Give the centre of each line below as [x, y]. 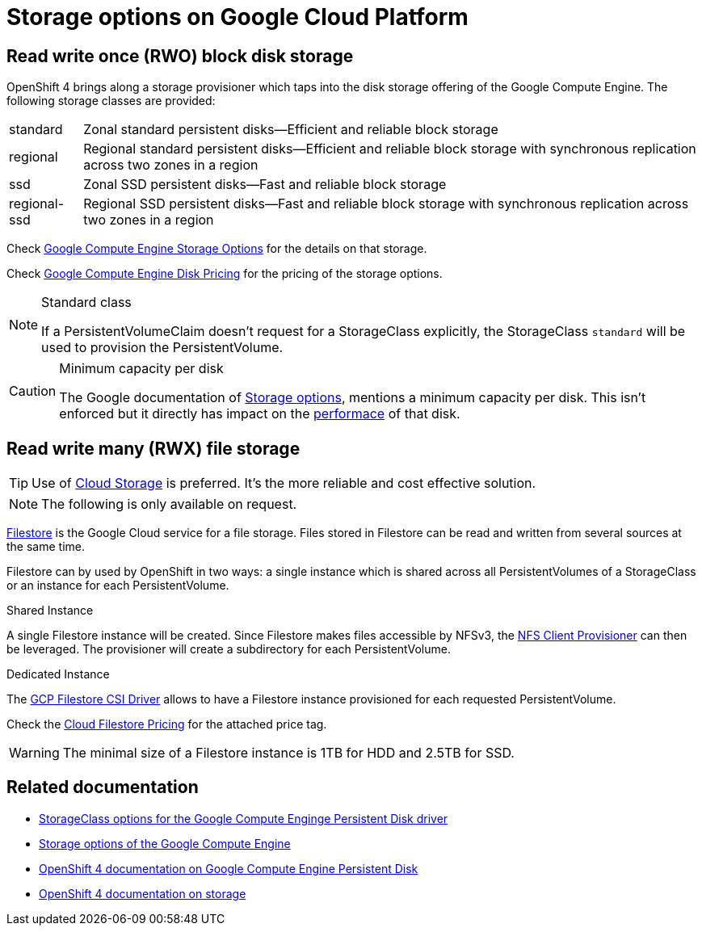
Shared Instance [50, 611]
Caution [33, 391]
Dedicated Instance [58, 674]
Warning [34, 753]
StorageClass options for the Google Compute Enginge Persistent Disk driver [244, 818]
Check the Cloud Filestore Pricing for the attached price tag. [167, 724]
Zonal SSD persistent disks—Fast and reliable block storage [265, 185]
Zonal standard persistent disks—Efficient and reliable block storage [291, 130]
